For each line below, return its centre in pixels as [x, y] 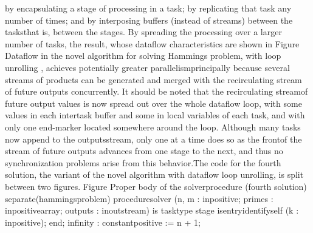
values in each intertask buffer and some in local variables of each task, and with [155, 115]
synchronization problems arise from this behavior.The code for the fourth [143, 162]
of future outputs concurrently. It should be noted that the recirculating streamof [156, 91]
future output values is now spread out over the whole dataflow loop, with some [153, 103]
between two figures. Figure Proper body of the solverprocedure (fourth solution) [156, 186]
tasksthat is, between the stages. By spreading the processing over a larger [143, 32]
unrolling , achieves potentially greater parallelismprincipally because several [147, 67]
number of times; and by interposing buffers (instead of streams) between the [149, 20]
